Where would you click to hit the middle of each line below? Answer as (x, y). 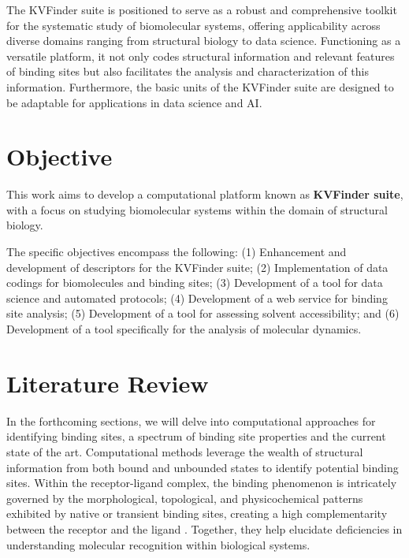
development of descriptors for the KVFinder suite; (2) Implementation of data (197, 267)
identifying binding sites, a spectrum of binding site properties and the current (196, 436)
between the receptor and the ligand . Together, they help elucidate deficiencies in (204, 528)
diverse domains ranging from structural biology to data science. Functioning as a (204, 41)
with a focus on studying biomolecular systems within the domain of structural (197, 209)
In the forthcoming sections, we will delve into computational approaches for (191, 420)
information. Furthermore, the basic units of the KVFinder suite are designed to (200, 86)
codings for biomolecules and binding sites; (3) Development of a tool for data (195, 283)
